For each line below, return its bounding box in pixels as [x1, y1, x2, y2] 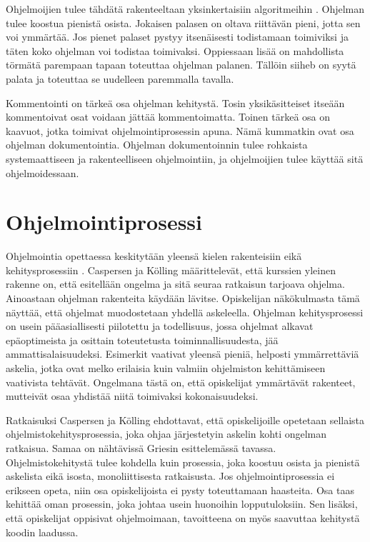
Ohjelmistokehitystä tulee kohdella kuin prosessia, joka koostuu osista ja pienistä [6, 454, 360, 469]
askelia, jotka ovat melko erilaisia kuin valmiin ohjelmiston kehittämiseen [6, 361, 326, 375]
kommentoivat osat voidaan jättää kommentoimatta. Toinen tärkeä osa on [6, 109, 331, 124]
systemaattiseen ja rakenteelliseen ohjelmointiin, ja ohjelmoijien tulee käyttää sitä [6, 151, 364, 166]
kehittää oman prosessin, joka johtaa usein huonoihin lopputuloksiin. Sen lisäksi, [6, 496, 358, 511]
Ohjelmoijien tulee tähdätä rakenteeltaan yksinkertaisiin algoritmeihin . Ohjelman [6, 1, 365, 16]
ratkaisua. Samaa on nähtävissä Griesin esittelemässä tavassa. [6, 440, 276, 455]
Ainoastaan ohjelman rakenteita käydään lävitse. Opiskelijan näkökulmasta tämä [6, 291, 360, 306]
